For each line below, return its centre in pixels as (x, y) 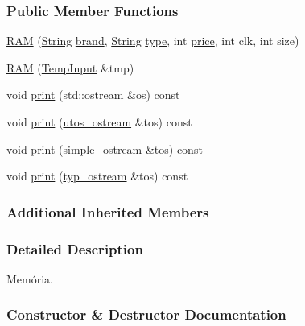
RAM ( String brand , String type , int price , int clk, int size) (153, 41)
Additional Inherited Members (108, 211)
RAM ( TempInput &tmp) (70, 67)
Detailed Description (75, 248)
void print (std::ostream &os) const (93, 95)
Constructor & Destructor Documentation (146, 314)
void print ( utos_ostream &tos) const (99, 122)
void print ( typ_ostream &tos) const (97, 176)
